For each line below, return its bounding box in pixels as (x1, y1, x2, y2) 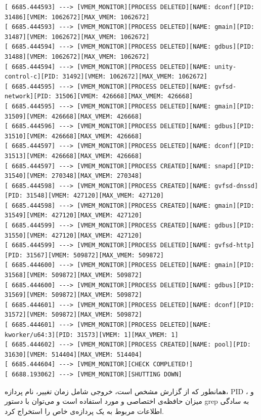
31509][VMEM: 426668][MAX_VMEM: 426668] (5, 112, 143, 120)
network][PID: (5, 93, 52, 100)
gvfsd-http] (214, 242, 254, 249)
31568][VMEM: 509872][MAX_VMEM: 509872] (5, 272, 143, 279)
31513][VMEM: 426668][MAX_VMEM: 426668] (5, 152, 143, 160)
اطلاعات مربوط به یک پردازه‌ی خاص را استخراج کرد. (5, 405, 164, 416)
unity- (214, 63, 237, 70)
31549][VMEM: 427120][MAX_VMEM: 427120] (5, 212, 143, 219)
